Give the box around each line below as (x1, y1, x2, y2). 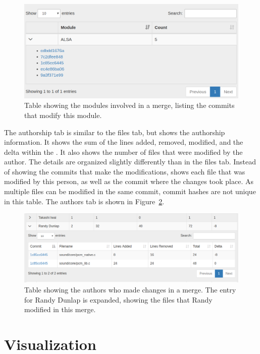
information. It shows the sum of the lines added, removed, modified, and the (4, 137, 243, 147)
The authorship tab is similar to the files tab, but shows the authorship (4, 127, 225, 137)
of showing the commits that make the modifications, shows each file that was (4, 166, 245, 176)
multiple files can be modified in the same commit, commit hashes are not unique (4, 186, 256, 197)
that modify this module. (24, 109, 102, 120)
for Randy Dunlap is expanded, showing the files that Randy (24, 294, 213, 305)
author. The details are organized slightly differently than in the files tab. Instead (4, 156, 256, 167)
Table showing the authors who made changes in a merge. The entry (24, 284, 236, 294)
